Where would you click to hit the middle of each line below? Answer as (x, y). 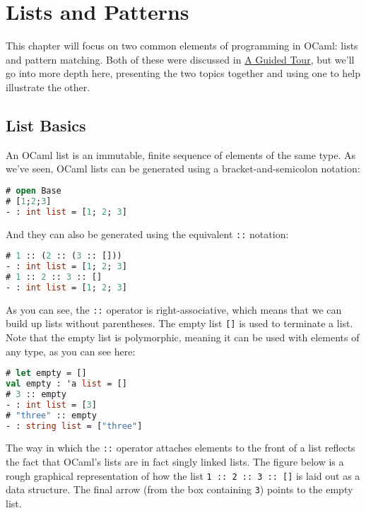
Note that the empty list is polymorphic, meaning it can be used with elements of (183, 337)
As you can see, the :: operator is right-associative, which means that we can (174, 309)
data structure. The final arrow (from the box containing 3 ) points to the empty (179, 489)
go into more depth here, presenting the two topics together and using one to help (183, 73)
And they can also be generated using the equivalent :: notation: (147, 234)
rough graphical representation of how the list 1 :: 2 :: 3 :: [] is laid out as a (183, 475)
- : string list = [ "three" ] (74, 426)
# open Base (34, 190)
